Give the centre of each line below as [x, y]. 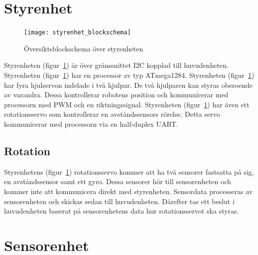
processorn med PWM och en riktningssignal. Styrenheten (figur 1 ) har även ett [127, 104]
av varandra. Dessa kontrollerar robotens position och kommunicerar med [116, 95]
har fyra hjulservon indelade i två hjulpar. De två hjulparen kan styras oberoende [128, 85]
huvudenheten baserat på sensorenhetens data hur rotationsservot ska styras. [122, 211]
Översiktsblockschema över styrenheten [84, 48]
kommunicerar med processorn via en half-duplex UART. [91, 124]
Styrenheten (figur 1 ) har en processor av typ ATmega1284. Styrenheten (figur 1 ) [129, 75]
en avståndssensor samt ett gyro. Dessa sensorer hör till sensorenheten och [118, 181]
